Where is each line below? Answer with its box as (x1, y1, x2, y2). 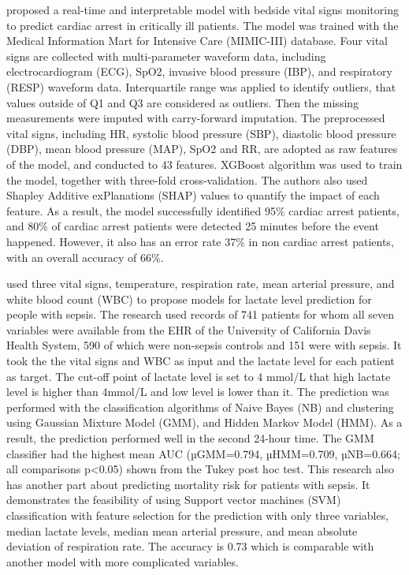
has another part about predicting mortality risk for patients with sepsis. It (6, 476, 370, 492)
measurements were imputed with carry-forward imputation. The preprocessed (6, 110, 385, 126)
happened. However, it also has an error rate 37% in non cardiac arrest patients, (6, 233, 394, 249)
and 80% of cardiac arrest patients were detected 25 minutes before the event (6, 218, 379, 234)
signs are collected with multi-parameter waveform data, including (6, 47, 326, 64)
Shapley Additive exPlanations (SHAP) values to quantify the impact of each (6, 187, 380, 203)
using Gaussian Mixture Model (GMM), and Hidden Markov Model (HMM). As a (6, 414, 403, 431)
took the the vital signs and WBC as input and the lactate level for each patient (6, 353, 395, 369)
